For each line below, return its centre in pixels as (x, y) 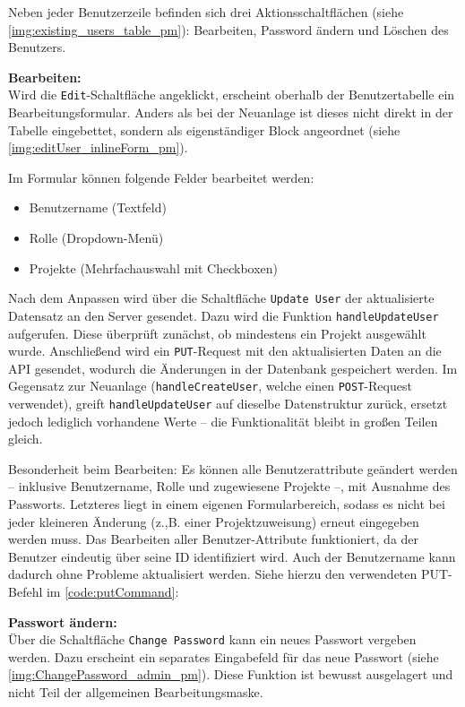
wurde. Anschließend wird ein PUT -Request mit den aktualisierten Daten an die (225, 351)
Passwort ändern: (63, 621)
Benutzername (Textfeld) (98, 207)
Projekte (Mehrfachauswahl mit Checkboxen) (154, 267)
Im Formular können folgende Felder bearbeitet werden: (161, 177)
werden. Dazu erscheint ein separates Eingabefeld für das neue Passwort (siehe (224, 656)
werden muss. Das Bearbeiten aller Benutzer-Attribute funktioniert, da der (214, 539)
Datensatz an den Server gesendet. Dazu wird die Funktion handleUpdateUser (224, 315)
